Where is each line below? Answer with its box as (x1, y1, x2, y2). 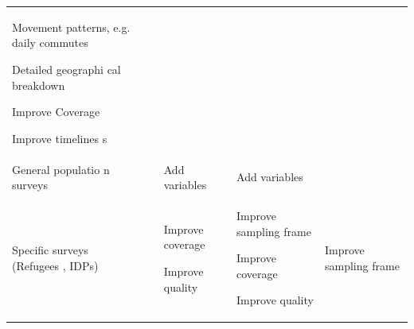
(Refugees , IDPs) (12, 257, 99, 273)
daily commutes (12, 34, 88, 51)
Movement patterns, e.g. (12, 18, 131, 35)
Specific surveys (12, 242, 88, 258)
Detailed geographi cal (12, 60, 121, 77)
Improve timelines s (12, 130, 107, 146)
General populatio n (12, 161, 110, 177)
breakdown (12, 76, 65, 93)
